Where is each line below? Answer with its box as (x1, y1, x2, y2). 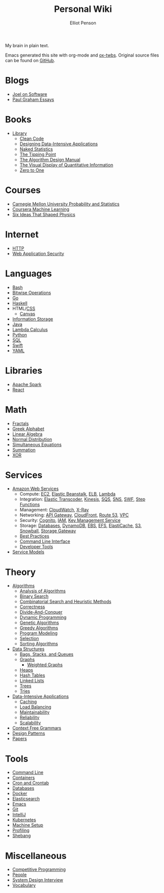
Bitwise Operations (12, 289, 51, 296)
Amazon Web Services (12, 486, 59, 492)
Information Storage (12, 316, 53, 322)
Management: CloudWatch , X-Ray (19, 507, 89, 513)
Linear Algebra (12, 431, 43, 437)
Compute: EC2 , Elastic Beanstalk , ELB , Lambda (19, 491, 116, 497)
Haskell (12, 300, 28, 306)
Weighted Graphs (27, 662, 63, 668)
